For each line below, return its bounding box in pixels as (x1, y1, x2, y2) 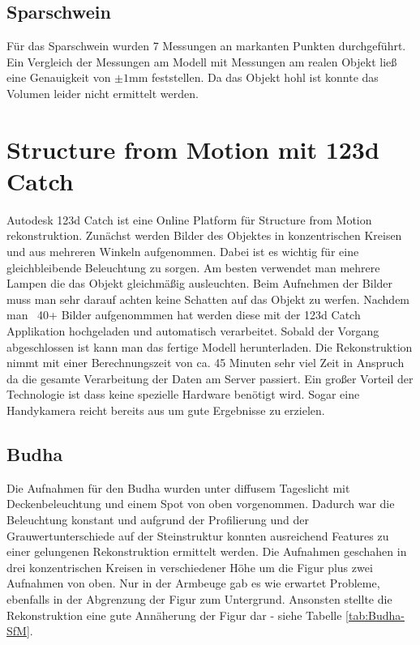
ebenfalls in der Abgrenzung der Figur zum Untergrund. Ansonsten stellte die (6, 590, 392, 607)
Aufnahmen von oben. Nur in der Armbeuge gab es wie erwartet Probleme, (6, 575, 380, 592)
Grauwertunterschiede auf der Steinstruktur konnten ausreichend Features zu (6, 527, 389, 544)
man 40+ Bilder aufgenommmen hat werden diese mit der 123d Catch (6, 306, 361, 323)
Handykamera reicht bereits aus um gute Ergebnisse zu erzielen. (6, 402, 325, 419)
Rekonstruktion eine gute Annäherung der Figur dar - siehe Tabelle (6, 606, 342, 623)
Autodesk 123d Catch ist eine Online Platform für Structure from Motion (6, 211, 372, 228)
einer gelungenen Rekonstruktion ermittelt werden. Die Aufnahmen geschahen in (6, 543, 407, 560)
